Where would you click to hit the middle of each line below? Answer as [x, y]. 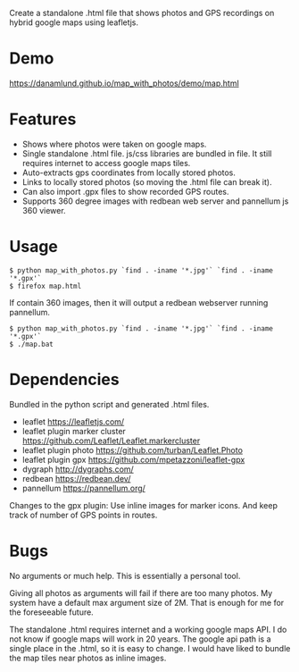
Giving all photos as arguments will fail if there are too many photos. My [141, 592]
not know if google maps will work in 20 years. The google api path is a [140, 639]
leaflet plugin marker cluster [74, 431]
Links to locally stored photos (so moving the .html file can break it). [147, 181]
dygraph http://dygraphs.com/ [78, 469]
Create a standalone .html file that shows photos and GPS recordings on [142, 13]
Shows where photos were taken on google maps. [114, 144]
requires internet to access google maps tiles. [106, 163]
